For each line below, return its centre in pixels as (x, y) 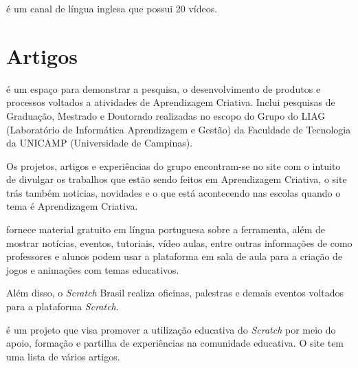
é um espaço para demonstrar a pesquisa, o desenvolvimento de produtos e (164, 88)
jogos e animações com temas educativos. (93, 269)
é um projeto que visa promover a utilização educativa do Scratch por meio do (171, 329)
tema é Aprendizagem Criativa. (72, 206)
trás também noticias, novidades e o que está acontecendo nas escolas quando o (174, 192)
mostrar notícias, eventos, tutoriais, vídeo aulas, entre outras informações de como (179, 242)
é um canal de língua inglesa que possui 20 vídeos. (112, 8)
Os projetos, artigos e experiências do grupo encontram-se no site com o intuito (174, 165)
